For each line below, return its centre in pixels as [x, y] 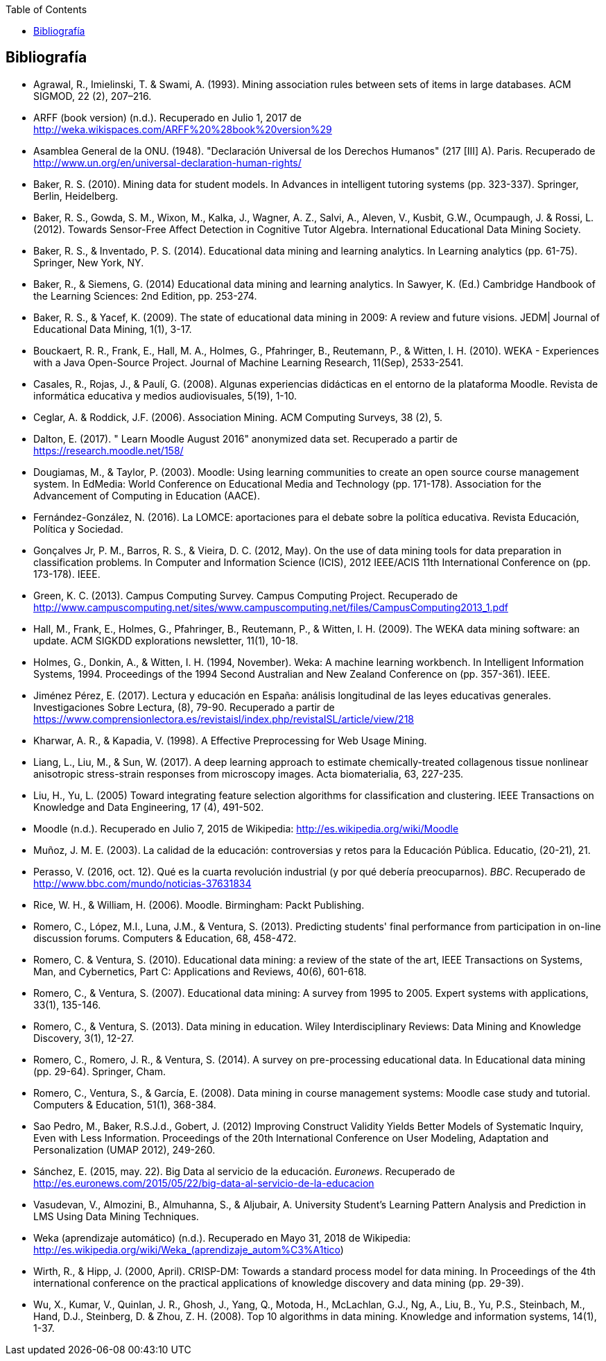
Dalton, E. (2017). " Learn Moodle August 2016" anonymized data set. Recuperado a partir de [245, 438]
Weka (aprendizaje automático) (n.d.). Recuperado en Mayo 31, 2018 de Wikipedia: [222, 1238]
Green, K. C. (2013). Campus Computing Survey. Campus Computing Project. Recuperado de [246, 595]
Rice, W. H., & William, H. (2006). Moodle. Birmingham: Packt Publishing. [199, 905]
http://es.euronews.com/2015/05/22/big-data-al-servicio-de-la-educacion [204, 1183]
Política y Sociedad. [78, 529]
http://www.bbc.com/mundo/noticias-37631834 [142, 883]
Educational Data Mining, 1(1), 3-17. [113, 329]
